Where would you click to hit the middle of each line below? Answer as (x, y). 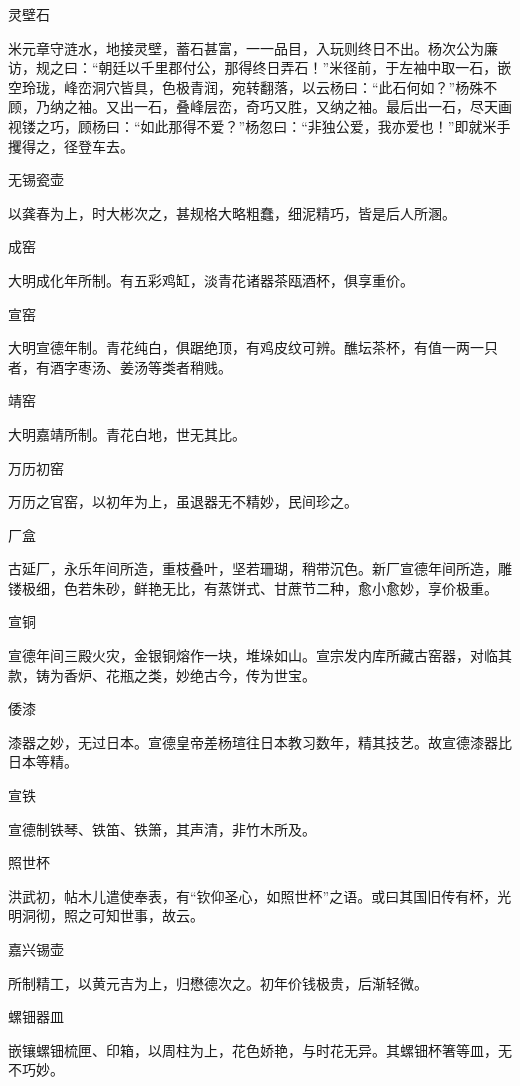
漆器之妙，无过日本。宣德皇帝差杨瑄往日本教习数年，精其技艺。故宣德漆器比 (260, 741)
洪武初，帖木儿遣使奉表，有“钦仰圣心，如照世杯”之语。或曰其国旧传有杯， (253, 895)
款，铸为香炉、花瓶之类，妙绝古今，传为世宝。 (162, 674)
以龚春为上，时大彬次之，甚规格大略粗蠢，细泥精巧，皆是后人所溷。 (232, 212)
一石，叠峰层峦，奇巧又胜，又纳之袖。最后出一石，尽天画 (322, 106)
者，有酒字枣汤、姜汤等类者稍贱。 (120, 366)
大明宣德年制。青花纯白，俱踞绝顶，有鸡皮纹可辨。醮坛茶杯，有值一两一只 (253, 347)
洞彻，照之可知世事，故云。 (112, 915)
